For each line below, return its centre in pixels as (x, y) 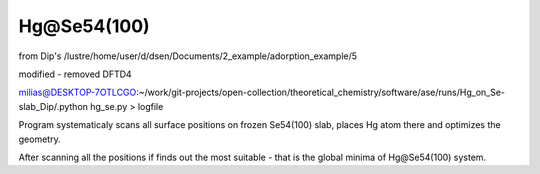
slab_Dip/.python (53, 106)
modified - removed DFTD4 (75, 74)
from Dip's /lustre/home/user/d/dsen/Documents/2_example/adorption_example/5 (188, 56)
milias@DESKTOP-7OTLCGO (77, 92)
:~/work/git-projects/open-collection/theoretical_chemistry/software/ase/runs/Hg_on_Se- (320, 92)
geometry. (39, 139)
